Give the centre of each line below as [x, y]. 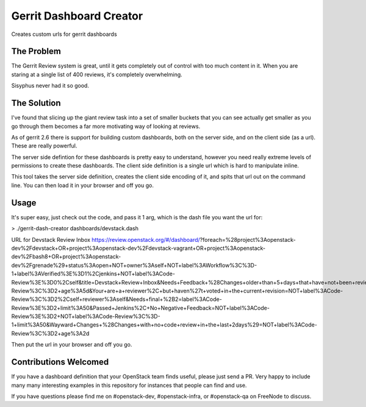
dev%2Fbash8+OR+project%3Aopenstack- [66, 257]
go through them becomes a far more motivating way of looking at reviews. [106, 126]
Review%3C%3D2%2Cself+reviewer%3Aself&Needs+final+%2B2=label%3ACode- [117, 299]
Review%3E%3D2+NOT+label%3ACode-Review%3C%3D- [86, 316]
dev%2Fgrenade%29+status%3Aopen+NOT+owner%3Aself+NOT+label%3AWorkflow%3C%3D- [134, 265]
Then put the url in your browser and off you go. [72, 345]
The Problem [36, 51]
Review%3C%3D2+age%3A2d [50, 333]
